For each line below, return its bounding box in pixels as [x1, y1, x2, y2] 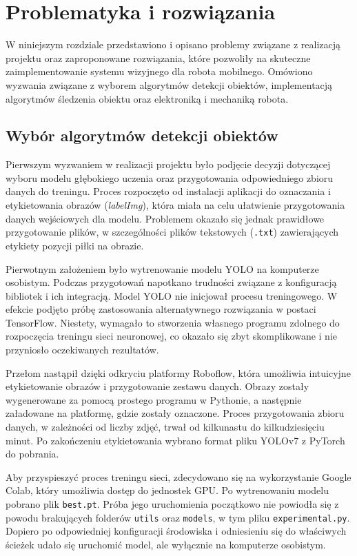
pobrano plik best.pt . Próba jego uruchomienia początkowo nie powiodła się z [6, 497, 339, 511]
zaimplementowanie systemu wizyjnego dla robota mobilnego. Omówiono [6, 64, 313, 79]
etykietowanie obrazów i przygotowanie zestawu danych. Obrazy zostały [6, 379, 309, 393]
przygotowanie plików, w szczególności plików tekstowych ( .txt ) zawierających [6, 225, 339, 239]
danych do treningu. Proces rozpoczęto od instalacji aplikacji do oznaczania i [6, 184, 331, 198]
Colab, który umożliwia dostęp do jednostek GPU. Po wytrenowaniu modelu [6, 483, 329, 497]
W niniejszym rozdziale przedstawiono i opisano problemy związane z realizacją [6, 37, 341, 52]
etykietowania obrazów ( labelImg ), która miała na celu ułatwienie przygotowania [6, 198, 345, 212]
